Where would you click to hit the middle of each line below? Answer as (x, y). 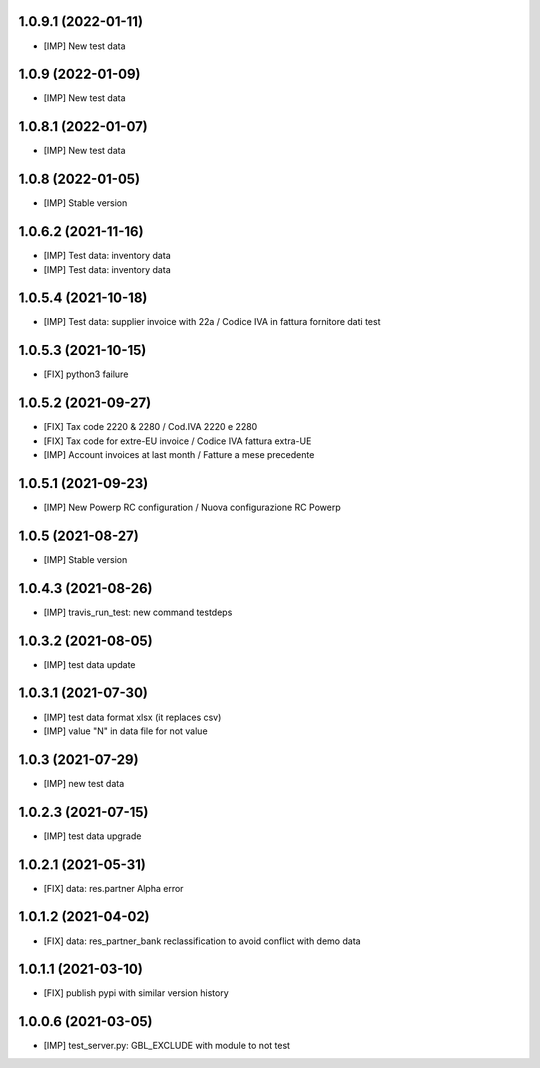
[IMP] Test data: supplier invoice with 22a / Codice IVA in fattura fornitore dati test (212, 322)
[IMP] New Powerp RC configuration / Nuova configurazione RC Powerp (192, 507)
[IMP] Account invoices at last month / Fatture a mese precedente (179, 455)
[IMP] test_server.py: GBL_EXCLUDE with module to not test (166, 1046)
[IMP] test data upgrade (92, 836)
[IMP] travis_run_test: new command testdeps (138, 612)
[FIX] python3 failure (86, 374)
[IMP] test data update (89, 664)
